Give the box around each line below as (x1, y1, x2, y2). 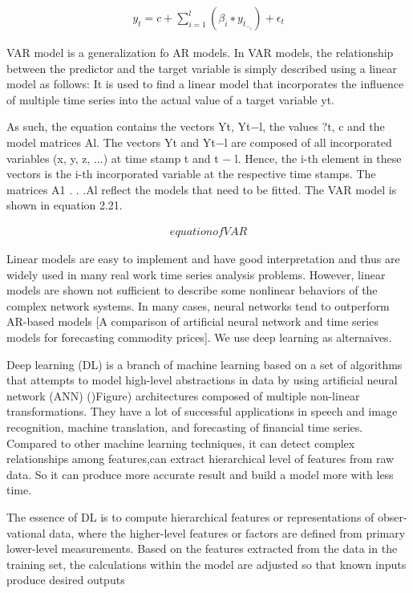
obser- (378, 508, 407, 525)
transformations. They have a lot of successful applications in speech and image (6, 403, 398, 420)
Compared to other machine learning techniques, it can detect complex (6, 434, 355, 451)
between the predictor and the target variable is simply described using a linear (6, 59, 397, 76)
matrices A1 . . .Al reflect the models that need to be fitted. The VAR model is (6, 181, 397, 197)
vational (6, 524, 46, 541)
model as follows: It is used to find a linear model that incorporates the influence (6, 75, 404, 92)
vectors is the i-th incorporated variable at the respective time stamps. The (6, 165, 376, 182)
